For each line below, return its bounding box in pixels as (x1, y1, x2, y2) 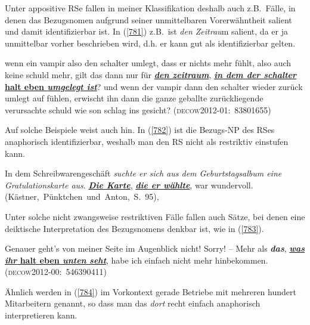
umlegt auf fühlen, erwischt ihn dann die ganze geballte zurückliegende (5, 92, 263, 104)
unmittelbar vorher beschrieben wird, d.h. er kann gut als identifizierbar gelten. (5, 36, 296, 49)
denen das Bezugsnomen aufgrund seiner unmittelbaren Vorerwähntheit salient (5, 13, 292, 26)
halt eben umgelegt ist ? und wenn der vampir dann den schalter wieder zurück (5, 80, 303, 92)
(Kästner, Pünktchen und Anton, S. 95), (5, 190, 159, 203)
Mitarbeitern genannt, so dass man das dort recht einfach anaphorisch (5, 297, 261, 309)
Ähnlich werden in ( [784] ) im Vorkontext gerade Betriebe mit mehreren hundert (5, 285, 296, 298)
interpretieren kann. (5, 309, 77, 321)
